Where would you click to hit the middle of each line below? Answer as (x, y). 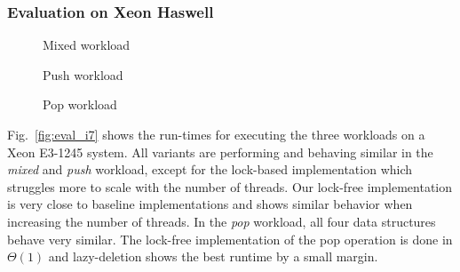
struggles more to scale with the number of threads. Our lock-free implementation (230, 186)
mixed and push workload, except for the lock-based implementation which (210, 169)
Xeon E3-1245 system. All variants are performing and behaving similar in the (220, 152)
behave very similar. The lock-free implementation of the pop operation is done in (230, 239)
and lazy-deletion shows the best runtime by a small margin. (213, 256)
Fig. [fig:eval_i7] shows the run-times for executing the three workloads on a (216, 134)
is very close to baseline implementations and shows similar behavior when (210, 204)
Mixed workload (87, 45)
